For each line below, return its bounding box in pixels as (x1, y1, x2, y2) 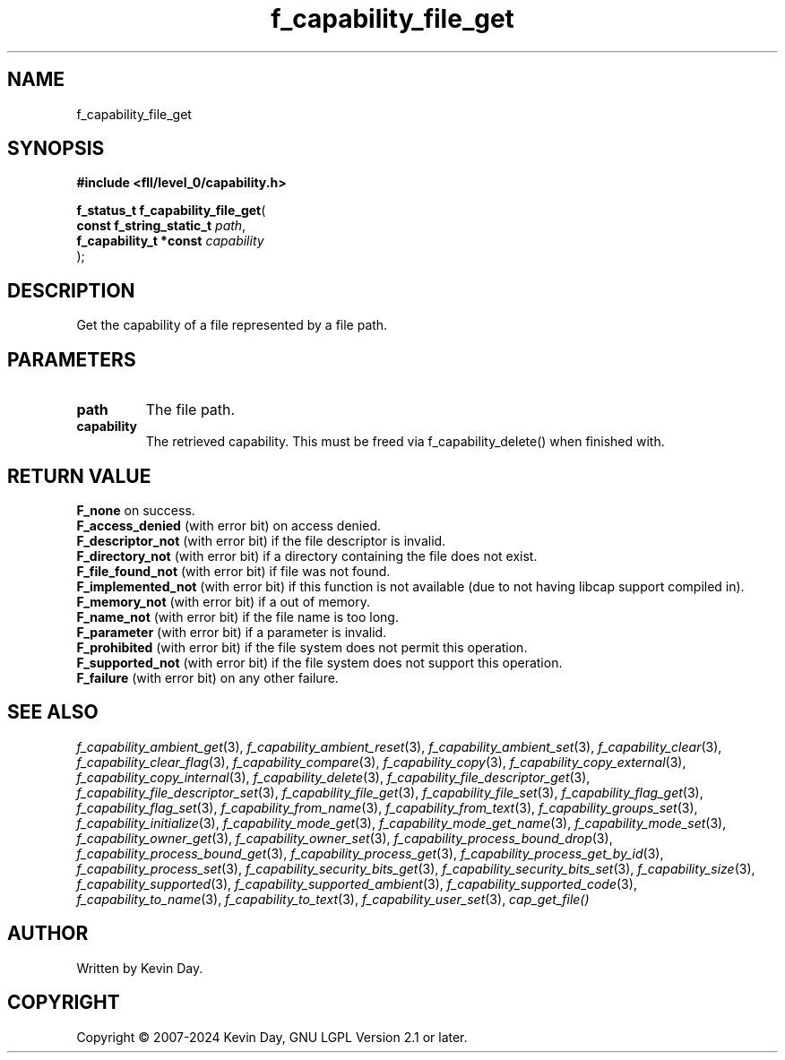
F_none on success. (76, 502, 195, 518)
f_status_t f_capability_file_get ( (76, 203, 266, 219)
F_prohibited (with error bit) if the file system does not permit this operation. (76, 639, 528, 655)
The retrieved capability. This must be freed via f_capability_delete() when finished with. (145, 434, 665, 450)
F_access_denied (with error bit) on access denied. (76, 517, 382, 533)
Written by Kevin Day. (76, 960, 203, 976)
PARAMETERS (7, 348, 136, 371)
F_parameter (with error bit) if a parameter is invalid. (76, 624, 387, 640)
